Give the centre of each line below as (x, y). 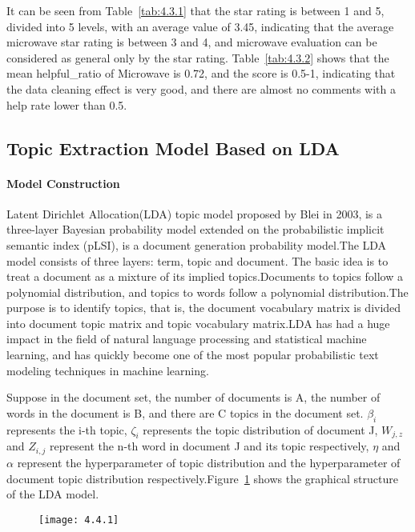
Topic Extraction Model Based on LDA (173, 148)
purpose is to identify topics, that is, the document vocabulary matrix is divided (204, 308)
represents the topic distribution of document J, (260, 429)
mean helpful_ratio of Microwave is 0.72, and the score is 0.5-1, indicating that (201, 73)
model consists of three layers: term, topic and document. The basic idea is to (197, 260)
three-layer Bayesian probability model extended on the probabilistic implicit (195, 229)
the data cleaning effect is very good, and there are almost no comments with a (201, 88)
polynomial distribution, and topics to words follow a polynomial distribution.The (207, 292)
